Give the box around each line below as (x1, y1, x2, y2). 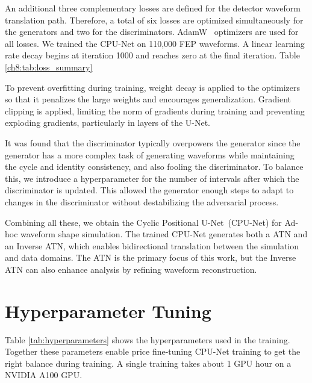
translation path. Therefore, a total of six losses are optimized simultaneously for (5, 13, 304, 26)
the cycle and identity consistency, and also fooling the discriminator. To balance (5, 160, 304, 173)
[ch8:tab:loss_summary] (5, 60, 93, 73)
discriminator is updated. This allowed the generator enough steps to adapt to (5, 184, 294, 196)
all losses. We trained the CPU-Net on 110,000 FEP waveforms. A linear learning (5, 37, 305, 49)
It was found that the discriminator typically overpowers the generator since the (5, 136, 301, 149)
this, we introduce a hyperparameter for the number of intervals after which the (5, 172, 299, 184)
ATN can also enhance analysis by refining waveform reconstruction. (5, 263, 257, 275)
